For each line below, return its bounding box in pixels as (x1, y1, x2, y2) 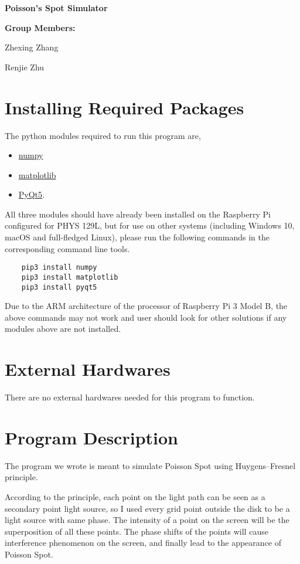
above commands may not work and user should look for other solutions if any (5, 311, 287, 323)
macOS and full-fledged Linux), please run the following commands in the (5, 231, 270, 243)
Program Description (5, 425, 178, 449)
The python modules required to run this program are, (5, 129, 201, 141)
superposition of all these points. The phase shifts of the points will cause (5, 525, 268, 537)
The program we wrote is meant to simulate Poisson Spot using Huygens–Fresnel (5, 459, 296, 471)
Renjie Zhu (5, 60, 45, 73)
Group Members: (5, 21, 76, 33)
